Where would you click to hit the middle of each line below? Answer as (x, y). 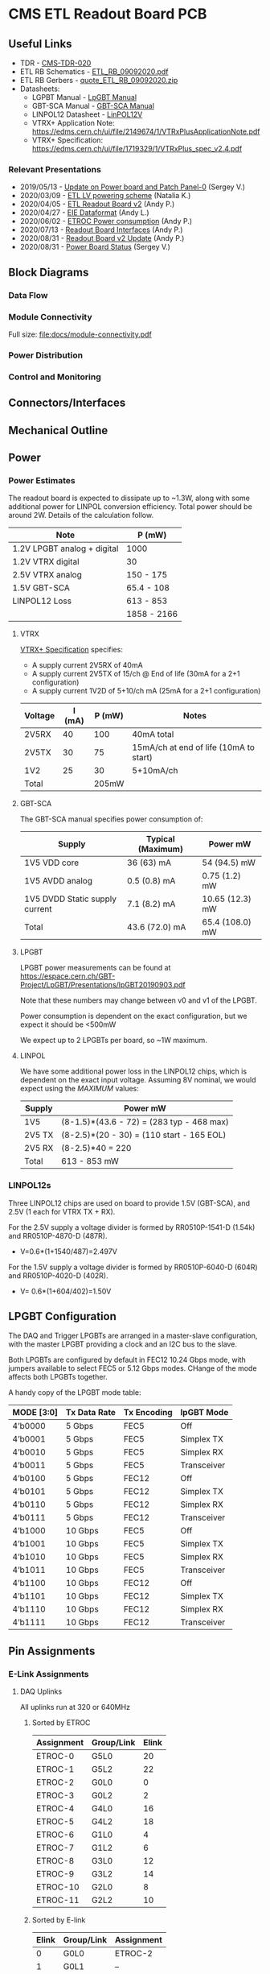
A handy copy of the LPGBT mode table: (75, 1393)
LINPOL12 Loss (42, 601)
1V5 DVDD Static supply (70, 899)
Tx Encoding (148, 1413)
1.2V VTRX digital (46, 562)
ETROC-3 (55, 1795)
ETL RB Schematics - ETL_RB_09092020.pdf (94, 72)
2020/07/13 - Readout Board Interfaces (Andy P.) (101, 230)
